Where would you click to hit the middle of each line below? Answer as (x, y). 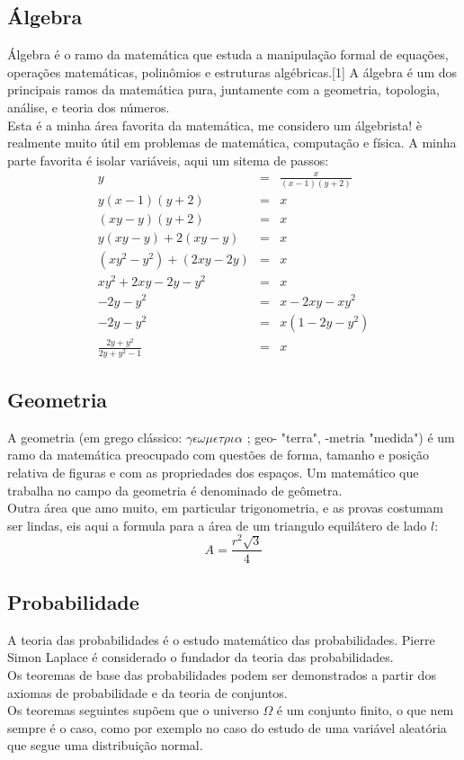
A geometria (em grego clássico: (95, 437)
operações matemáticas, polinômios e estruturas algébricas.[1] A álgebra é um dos (232, 72)
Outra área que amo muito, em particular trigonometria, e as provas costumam (226, 508)
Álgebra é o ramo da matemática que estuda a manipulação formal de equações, (228, 54)
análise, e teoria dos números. (89, 107)
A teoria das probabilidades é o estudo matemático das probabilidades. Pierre (221, 639)
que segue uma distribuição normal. (105, 745)
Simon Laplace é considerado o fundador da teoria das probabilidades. (201, 657)
